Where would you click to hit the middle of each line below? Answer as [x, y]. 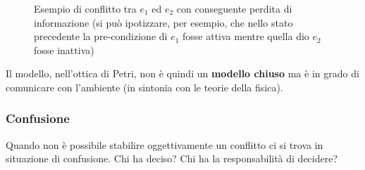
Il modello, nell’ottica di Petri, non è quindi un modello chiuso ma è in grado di [182, 73]
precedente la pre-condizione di [101, 36]
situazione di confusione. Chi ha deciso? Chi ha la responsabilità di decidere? [172, 158]
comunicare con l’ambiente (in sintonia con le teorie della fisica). [144, 87]
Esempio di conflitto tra [85, 8]
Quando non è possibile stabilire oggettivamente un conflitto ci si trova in [165, 144]
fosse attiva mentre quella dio [246, 36]
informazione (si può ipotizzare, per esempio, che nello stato [163, 22]
